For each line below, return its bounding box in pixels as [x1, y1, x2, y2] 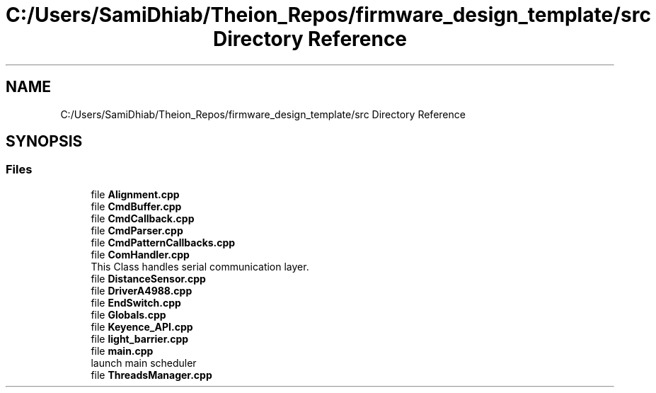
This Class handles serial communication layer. [91, 260, 309, 273]
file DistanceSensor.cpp [91, 272, 206, 285]
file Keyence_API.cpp [91, 320, 193, 333]
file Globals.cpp [91, 308, 166, 321]
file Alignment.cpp [91, 188, 180, 200]
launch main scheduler [91, 356, 197, 369]
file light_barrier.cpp [91, 332, 189, 345]
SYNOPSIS [6, 132, 83, 151]
